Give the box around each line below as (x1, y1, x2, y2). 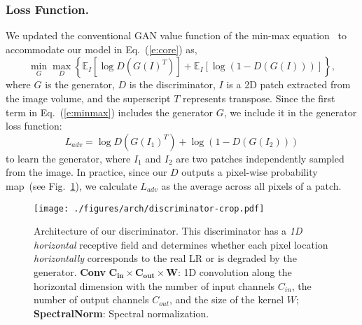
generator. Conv (34, 265, 106, 279)
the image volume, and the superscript (6, 91, 171, 105)
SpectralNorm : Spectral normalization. (34, 305, 209, 320)
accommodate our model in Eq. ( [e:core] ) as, (6, 41, 197, 56)
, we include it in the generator (223, 104, 357, 119)
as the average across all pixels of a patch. (161, 178, 342, 193)
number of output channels (34, 292, 149, 307)
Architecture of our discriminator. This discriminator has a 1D (34, 223, 302, 238)
